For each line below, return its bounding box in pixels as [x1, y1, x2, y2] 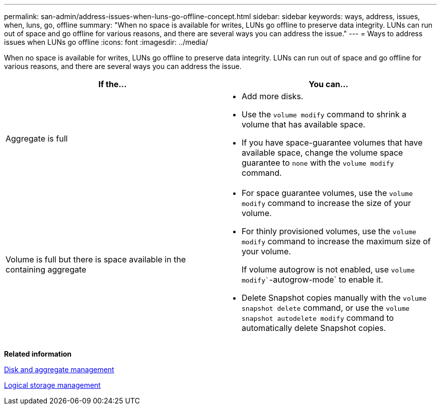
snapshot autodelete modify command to [242, 313, 394, 323]
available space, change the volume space [242, 148, 403, 158]
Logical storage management [4, 381, 101, 389]
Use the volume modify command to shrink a [242, 109, 407, 119]
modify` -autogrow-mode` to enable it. [242, 275, 384, 285]
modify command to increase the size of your [242, 198, 411, 208]
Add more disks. [242, 91, 304, 101]
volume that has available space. [242, 119, 365, 129]
